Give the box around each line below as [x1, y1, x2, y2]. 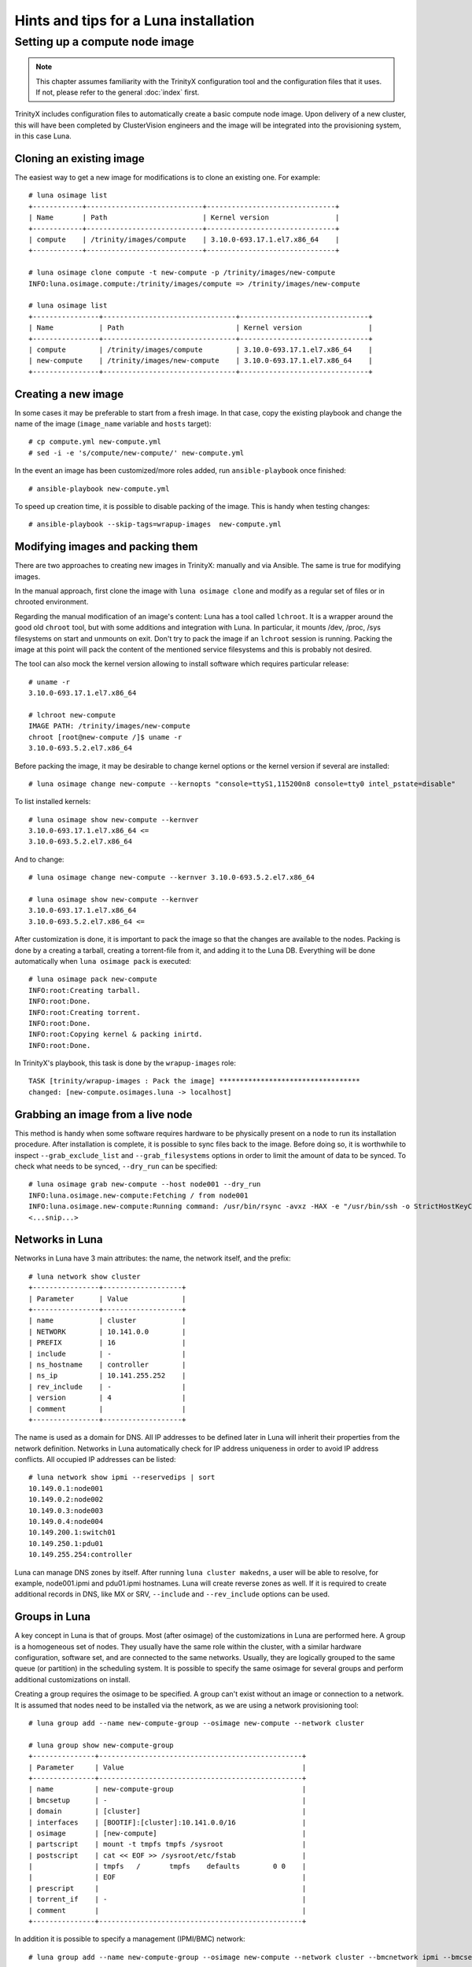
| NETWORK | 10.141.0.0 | [28, 1327, 186, 1336]
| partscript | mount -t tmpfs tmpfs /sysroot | [28, 1840, 307, 1849]
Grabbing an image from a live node [14, 1108, 193, 1121]
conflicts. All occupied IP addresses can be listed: [14, 1455, 176, 1464]
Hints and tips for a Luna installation [14, 12, 255, 29]
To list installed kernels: [14, 797, 91, 806]
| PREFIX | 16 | [28, 1338, 186, 1347]
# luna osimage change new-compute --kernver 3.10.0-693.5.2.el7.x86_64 [28, 873, 315, 882]
